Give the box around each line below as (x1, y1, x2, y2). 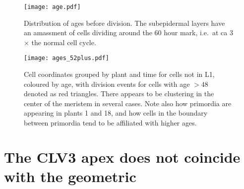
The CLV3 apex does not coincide (4, 146, 241, 167)
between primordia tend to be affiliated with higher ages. (24, 118, 197, 128)
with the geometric (4, 166, 136, 187)
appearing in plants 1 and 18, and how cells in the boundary (24, 108, 208, 118)
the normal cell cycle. (31, 37, 96, 47)
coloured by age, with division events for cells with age (24, 78, 190, 89)
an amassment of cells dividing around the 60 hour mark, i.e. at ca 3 (24, 27, 233, 38)
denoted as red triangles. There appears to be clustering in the (24, 88, 214, 99)
